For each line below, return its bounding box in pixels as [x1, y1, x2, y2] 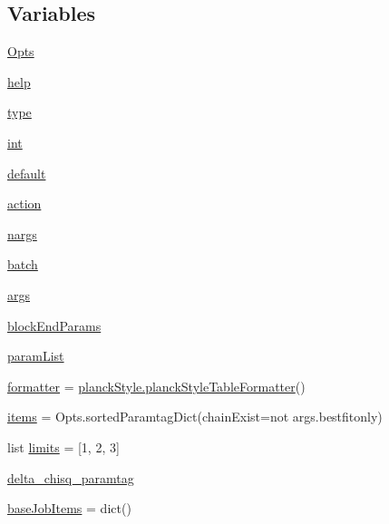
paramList [7, 346, 64, 365]
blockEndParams [7, 315, 102, 335]
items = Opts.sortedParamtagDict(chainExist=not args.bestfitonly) [7, 407, 383, 426]
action [7, 194, 42, 213]
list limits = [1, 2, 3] [7, 437, 120, 456]
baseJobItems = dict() [7, 499, 131, 518]
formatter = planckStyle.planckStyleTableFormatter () [7, 376, 306, 395]
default [7, 163, 46, 182]
